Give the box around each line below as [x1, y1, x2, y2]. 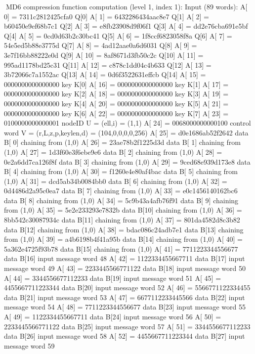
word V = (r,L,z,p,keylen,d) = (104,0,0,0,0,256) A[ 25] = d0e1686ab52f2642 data [4, 127, 249, 137]
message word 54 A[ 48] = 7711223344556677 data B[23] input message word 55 [4, 302, 246, 312]
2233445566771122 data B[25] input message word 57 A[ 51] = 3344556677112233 [4, 321, 251, 331]
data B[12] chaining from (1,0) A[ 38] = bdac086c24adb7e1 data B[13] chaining [4, 224, 244, 234]
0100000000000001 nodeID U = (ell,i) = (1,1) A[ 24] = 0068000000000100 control [4, 118, 251, 128]
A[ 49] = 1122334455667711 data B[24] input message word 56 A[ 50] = [4, 311, 221, 321]
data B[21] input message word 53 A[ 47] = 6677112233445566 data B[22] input [4, 292, 245, 302]
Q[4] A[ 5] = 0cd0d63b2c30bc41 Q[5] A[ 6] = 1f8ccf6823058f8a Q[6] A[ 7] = [4, 30, 232, 41]
